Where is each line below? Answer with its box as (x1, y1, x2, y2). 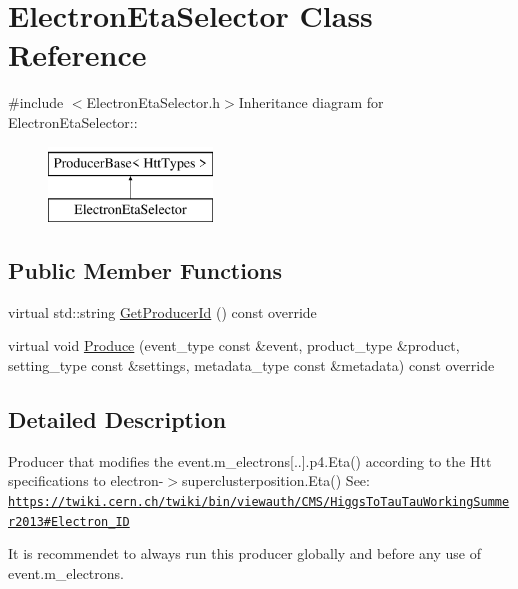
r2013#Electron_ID (8, 514, 130, 529)
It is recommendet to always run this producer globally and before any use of (8, 543, 482, 564)
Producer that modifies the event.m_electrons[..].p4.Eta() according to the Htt (8, 450, 492, 471)
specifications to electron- (8, 470, 164, 491)
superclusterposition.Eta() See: (182, 470, 370, 491)
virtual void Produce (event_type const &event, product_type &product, (8, 335, 460, 356)
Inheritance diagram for (238, 92, 384, 113)
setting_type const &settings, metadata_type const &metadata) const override (8, 355, 495, 376)
